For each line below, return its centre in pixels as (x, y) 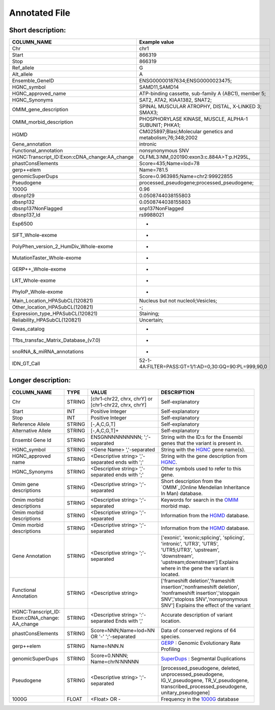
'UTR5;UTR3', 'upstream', (190, 550)
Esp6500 (23, 224)
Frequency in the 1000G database (200, 699)
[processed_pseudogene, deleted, (200, 668)
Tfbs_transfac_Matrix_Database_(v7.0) (56, 340)
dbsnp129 (23, 196)
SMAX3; (149, 113)
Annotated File (40, 13)
